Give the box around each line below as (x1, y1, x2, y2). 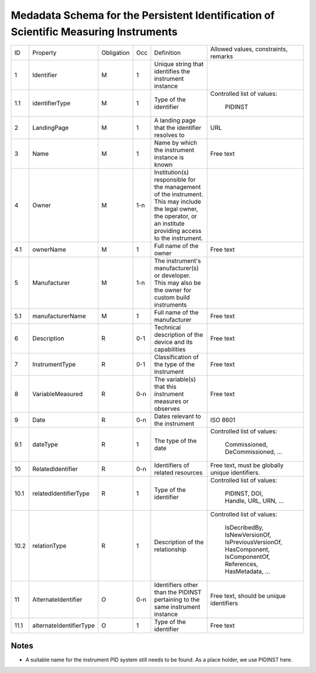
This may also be (154, 279, 201, 287)
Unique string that (154, 60, 204, 68)
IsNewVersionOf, (225, 531, 272, 539)
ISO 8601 (210, 416, 235, 424)
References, (225, 560, 259, 568)
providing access (154, 227, 202, 235)
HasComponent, (225, 545, 270, 554)
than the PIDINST (154, 588, 202, 596)
